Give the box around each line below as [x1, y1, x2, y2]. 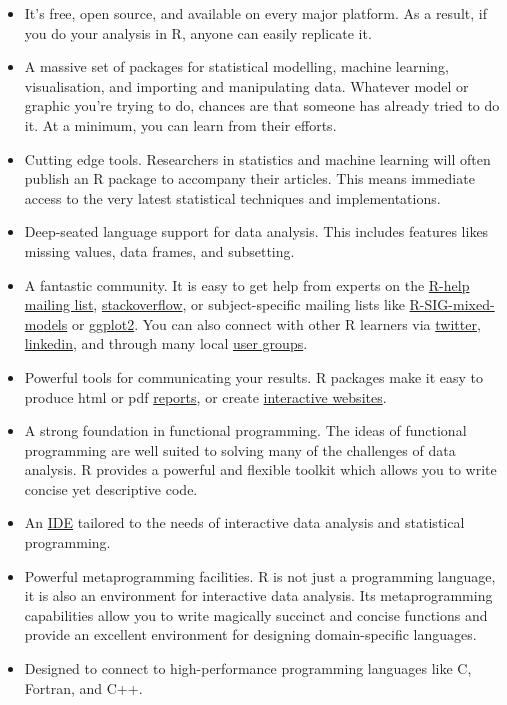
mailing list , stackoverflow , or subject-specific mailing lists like [24, 294, 405, 315]
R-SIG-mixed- [409, 294, 495, 315]
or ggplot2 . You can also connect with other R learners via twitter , [71, 313, 481, 334]
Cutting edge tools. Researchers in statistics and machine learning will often [24, 148, 491, 169]
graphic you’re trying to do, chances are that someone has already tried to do [24, 95, 500, 116]
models [24, 313, 68, 334]
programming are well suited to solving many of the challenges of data [24, 439, 456, 460]
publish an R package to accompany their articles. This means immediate [24, 168, 475, 189]
